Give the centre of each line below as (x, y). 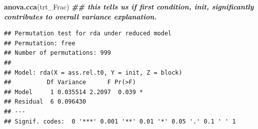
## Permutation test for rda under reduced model (88, 34)
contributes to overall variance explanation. (80, 16)
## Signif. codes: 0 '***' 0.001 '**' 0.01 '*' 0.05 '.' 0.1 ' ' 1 (120, 121)
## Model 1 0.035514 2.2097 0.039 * (74, 92)
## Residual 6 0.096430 (45, 102)
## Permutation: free (40, 43)
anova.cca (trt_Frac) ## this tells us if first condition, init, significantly (129, 6)
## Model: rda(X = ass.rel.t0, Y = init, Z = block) (93, 72)
